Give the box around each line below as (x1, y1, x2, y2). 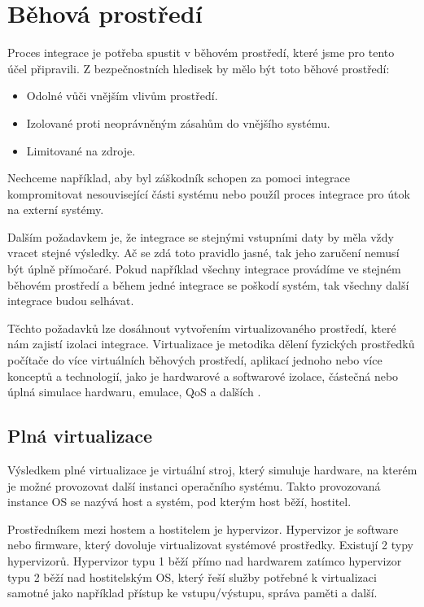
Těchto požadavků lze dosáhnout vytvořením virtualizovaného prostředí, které (7, 319, 396, 336)
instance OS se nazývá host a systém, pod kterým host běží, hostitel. (7, 493, 352, 510)
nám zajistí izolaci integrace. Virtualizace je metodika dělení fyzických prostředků (7, 335, 415, 352)
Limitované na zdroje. (26, 142, 136, 159)
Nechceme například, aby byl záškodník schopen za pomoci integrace (7, 169, 350, 186)
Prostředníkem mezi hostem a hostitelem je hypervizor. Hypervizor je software (7, 520, 399, 537)
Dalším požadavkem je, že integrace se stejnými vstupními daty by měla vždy (7, 228, 394, 245)
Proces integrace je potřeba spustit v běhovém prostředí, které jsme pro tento (7, 44, 395, 61)
